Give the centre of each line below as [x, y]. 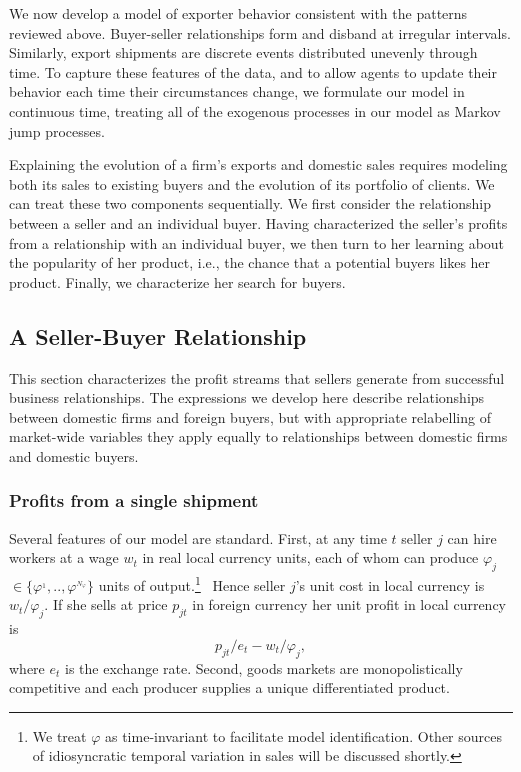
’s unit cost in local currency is [390, 584]
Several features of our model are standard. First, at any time [198, 537]
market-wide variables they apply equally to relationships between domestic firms [258, 436]
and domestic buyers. [74, 455]
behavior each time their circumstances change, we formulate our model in [237, 91]
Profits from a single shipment [134, 500]
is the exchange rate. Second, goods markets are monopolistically [264, 667]
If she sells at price [110, 604]
